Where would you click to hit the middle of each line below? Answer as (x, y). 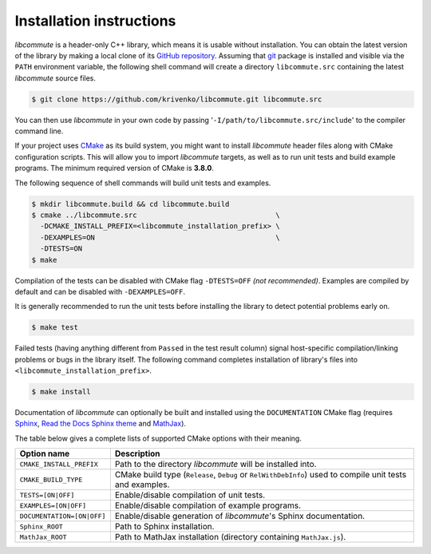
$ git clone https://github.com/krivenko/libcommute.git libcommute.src (177, 99)
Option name (45, 453)
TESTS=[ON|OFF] (47, 495)
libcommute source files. (55, 78)
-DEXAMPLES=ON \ (160, 237)
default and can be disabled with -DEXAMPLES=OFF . (100, 291)
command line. (39, 131)
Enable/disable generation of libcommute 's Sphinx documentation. (240, 516)
